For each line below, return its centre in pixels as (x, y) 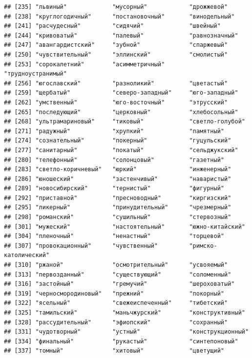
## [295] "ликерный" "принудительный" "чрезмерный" (118, 208)
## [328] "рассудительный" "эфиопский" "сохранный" (116, 322)
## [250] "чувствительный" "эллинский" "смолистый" (116, 54)
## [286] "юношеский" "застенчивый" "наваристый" (118, 179)
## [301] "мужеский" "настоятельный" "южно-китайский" (125, 227)
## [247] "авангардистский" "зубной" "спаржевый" (116, 45)
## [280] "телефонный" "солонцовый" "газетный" (114, 160)
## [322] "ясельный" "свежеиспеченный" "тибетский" (116, 303)
